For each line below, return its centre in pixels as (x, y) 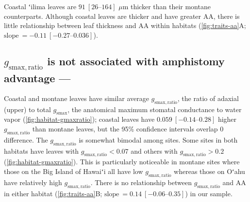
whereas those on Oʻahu (209, 171)
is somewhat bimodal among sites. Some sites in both (158, 139)
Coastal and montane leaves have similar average (76, 98)
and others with (154, 151)
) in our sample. (209, 193)
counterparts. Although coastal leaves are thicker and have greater (103, 16)
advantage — (37, 78)
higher (227, 119)
